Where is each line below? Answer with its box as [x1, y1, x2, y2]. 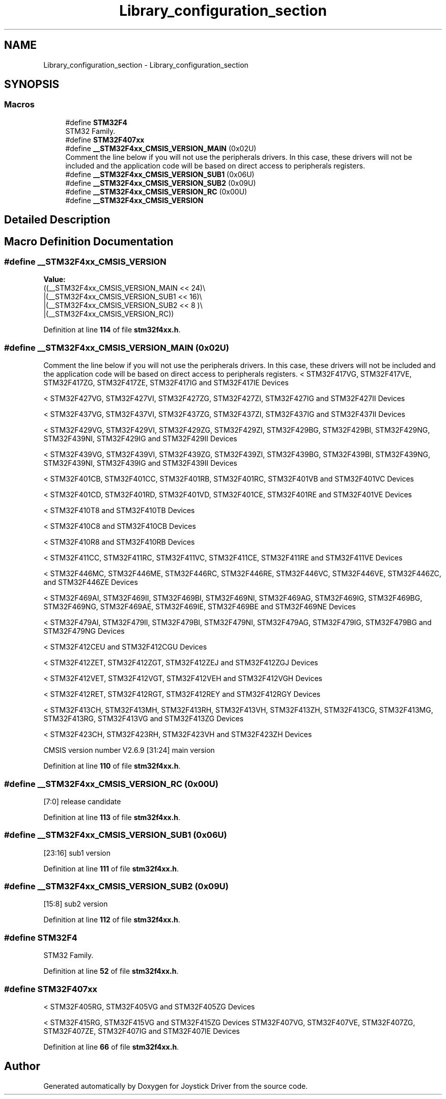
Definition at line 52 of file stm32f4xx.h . [43, 967, 179, 976]
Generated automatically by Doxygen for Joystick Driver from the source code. [43, 1081, 308, 1090]
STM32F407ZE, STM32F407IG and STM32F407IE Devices [43, 1026, 240, 1035]
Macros [4, 99, 35, 110]
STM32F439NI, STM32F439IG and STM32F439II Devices [43, 459, 237, 468]
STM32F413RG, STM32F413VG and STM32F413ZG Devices [43, 714, 244, 723]
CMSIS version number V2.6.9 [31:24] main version [43, 746, 215, 755]
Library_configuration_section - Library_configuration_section [43, 60, 248, 69]
